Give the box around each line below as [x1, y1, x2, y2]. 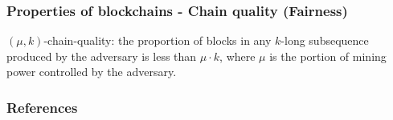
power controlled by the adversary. [6, 63, 177, 80]
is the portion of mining [269, 47, 387, 64]
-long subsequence [280, 32, 369, 49]
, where [219, 47, 256, 64]
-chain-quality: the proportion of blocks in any [43, 32, 272, 49]
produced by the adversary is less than [6, 47, 197, 64]
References [6, 97, 78, 117]
